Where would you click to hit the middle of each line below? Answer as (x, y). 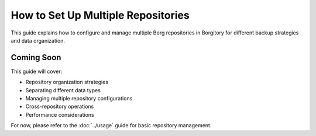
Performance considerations (60, 114)
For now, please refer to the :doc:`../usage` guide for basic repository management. (111, 125)
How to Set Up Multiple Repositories (100, 15)
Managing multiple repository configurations (79, 99)
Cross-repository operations (60, 107)
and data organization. (38, 40)
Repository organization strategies (67, 82)
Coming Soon (36, 57)
